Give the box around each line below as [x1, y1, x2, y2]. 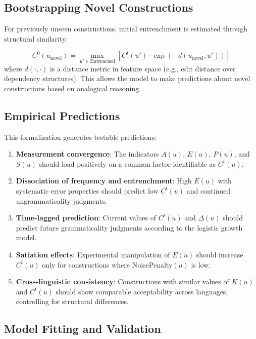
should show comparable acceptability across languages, [56, 286, 228, 296]
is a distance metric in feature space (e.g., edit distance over [49, 63, 236, 73]
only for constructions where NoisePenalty [42, 259, 173, 270]
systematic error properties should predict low [16, 185, 159, 196]
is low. [191, 259, 211, 270]
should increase [196, 249, 243, 259]
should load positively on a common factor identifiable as [39, 158, 216, 169]
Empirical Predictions [4, 107, 120, 123]
